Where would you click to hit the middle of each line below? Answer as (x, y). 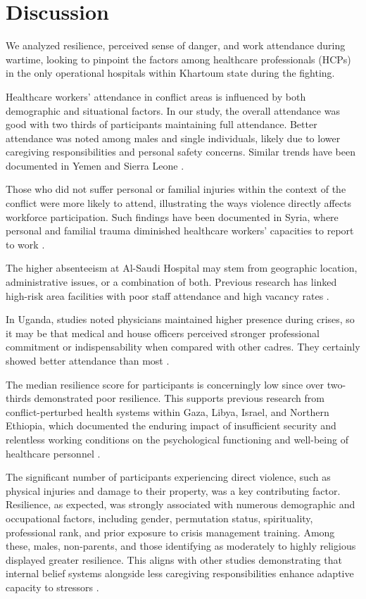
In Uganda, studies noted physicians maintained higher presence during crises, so (180, 319)
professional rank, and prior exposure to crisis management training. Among (170, 532)
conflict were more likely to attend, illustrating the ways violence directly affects (179, 203)
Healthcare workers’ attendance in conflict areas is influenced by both (156, 96)
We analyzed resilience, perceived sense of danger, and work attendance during (176, 45)
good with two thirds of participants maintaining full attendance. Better (162, 124)
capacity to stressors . (52, 587)
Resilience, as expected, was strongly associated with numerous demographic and (181, 504)
